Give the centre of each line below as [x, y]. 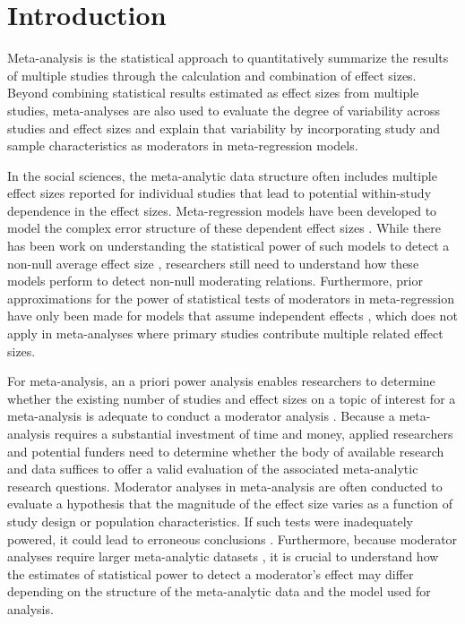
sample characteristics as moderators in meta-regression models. [183, 145]
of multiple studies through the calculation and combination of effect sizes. [212, 75]
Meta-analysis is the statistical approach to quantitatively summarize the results [228, 58]
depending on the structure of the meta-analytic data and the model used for [219, 591]
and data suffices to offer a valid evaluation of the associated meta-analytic [213, 469]
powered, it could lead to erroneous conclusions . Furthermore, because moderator [232, 539]
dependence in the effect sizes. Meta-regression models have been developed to [222, 210]
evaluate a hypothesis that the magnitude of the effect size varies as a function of [230, 504]
